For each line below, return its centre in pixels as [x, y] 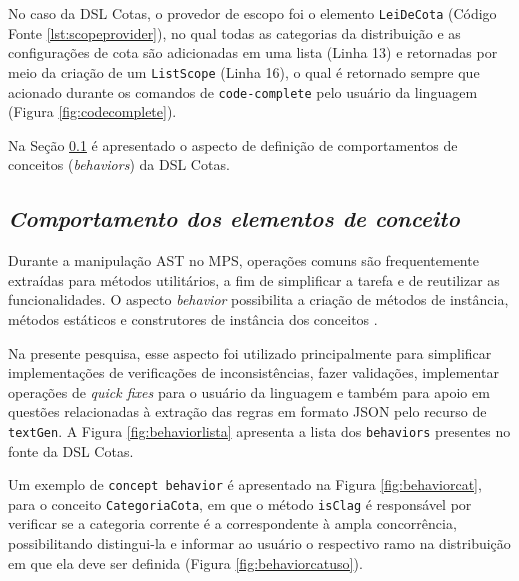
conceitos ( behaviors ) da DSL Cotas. [119, 164]
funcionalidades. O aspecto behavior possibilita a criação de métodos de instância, [258, 299]
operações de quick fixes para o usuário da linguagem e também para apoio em [249, 391]
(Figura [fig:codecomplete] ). [92, 111]
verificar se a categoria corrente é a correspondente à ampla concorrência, [232, 523]
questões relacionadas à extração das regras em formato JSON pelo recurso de [247, 411]
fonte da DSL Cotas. [71, 450]
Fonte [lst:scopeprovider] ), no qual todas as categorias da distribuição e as [234, 32]
